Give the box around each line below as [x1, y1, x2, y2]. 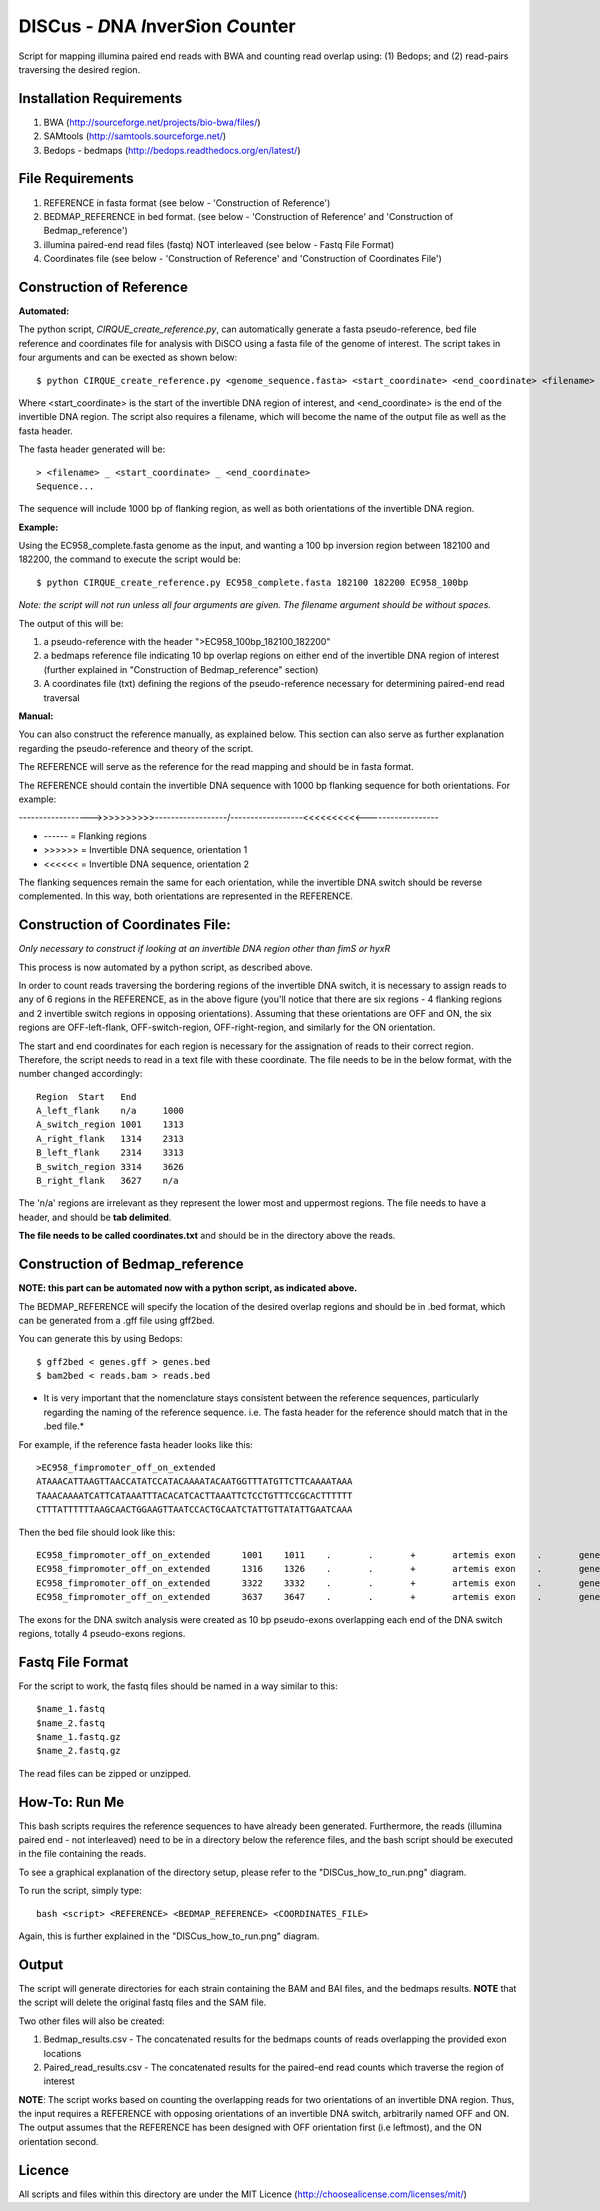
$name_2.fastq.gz [36, 1745, 121, 1757]
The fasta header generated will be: [18, 443, 166, 455]
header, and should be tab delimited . [18, 1211, 172, 1223]
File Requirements [18, 170, 134, 187]
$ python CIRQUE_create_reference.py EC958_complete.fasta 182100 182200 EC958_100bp [36, 576, 469, 588]
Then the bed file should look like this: [18, 1526, 175, 1538]
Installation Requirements [18, 90, 183, 107]
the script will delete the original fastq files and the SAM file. [18, 1996, 267, 2009]
